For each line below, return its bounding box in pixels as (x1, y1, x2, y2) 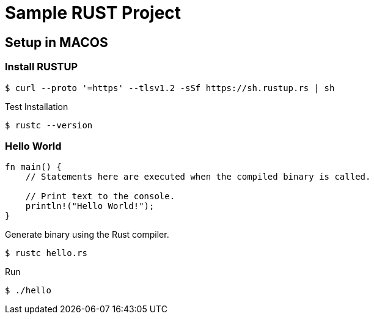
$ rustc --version (5, 120, 93, 130)
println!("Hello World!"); (25, 201, 155, 211)
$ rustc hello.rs (5, 248, 87, 258)
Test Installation (5, 101, 68, 112)
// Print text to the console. (25, 191, 175, 202)
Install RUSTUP (5, 61, 78, 73)
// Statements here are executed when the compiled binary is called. (25, 172, 371, 182)
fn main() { (5, 162, 62, 172)
